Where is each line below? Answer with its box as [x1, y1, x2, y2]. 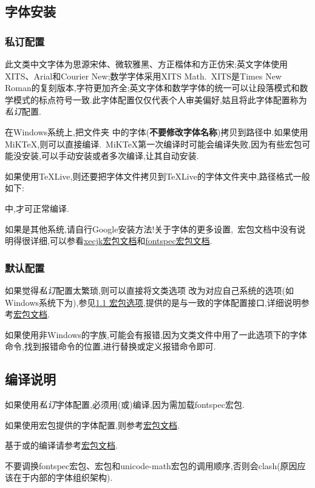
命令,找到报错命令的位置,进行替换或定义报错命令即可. [5, 340, 216, 353]
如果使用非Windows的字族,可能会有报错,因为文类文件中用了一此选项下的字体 [5, 328, 307, 341]
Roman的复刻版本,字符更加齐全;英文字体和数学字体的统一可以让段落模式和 [5, 81, 300, 94]
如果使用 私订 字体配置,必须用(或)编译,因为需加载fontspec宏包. [5, 398, 245, 411]
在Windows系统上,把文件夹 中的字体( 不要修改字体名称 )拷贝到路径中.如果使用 [5, 125, 308, 138]
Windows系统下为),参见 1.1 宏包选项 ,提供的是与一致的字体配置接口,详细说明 [5, 296, 301, 308]
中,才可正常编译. [5, 202, 69, 214]
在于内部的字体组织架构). [13, 471, 113, 484]
